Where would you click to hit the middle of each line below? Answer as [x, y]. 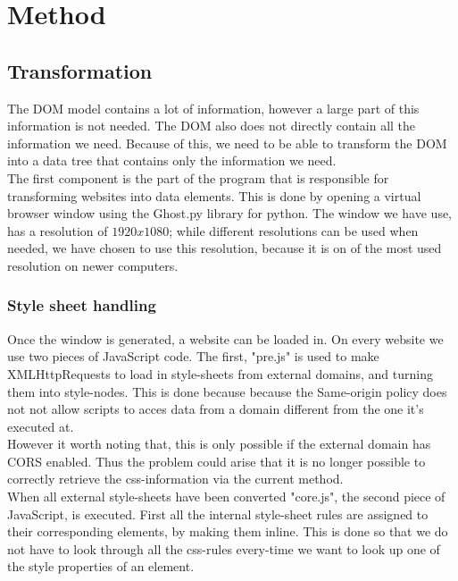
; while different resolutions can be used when [294, 230]
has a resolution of [58, 230]
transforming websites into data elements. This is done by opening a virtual [214, 195]
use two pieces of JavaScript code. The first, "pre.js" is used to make [193, 356]
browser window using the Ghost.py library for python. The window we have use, [230, 213]
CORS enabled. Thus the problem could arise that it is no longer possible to [217, 461]
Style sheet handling [82, 305]
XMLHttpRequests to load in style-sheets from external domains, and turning [220, 373]
